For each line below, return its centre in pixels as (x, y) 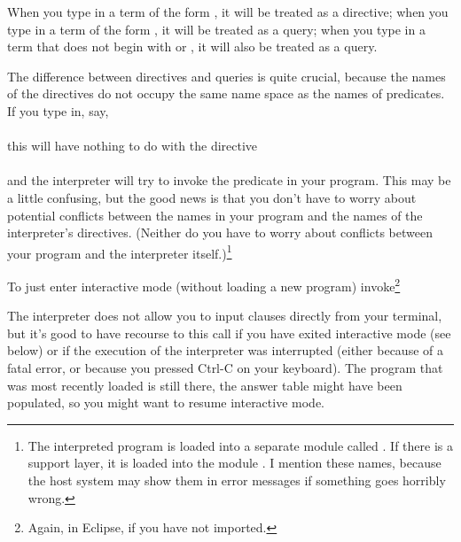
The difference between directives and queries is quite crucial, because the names (227, 76)
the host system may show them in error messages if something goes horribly (237, 480)
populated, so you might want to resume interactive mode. (166, 403)
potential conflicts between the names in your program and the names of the (215, 215)
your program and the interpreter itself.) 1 (120, 252)
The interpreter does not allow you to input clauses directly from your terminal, (225, 316)
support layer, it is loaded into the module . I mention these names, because (234, 463)
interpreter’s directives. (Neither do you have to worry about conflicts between (220, 232)
